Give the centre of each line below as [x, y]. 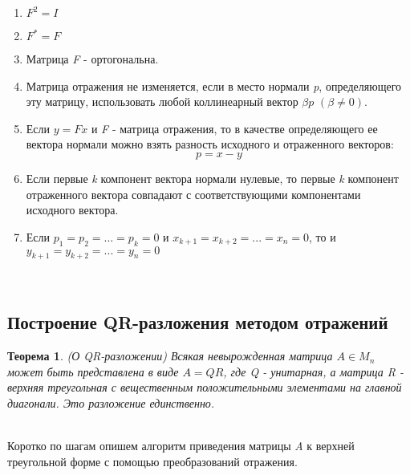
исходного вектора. [72, 210]
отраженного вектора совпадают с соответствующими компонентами [193, 194]
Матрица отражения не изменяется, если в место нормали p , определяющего [214, 85]
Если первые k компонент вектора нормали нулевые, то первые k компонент [212, 178]
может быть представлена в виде [93, 371]
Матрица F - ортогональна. [92, 59]
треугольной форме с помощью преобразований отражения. [152, 461]
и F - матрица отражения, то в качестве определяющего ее [234, 128]
